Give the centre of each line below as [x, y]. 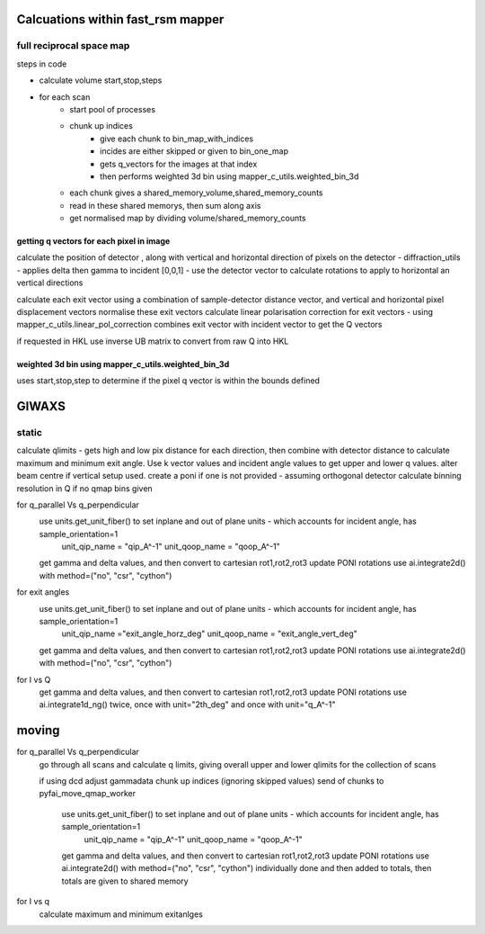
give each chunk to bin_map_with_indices [177, 139]
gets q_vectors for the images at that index [179, 164]
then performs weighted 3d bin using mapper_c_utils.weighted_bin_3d [229, 176]
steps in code [42, 64]
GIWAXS [41, 406]
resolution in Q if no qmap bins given [84, 488]
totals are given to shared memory [125, 881]
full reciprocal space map [73, 46]
